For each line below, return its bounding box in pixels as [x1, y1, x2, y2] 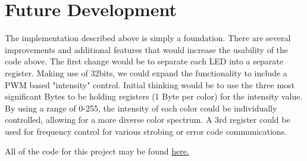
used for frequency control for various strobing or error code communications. [5, 125, 287, 137]
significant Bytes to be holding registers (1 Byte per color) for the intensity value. [5, 90, 303, 103]
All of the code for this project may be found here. [5, 145, 189, 157]
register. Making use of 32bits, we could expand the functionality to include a [5, 66, 287, 79]
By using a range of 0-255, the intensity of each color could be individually [5, 101, 277, 114]
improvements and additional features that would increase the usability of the [5, 43, 289, 55]
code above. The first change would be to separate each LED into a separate [5, 55, 283, 67]
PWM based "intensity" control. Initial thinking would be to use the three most [5, 78, 295, 91]
